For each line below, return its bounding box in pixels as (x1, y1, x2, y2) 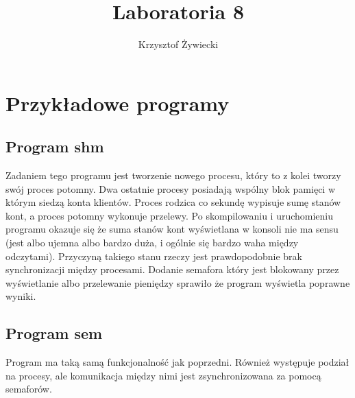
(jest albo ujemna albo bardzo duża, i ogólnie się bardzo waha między (5, 235, 299, 250)
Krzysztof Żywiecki (138, 37, 219, 51)
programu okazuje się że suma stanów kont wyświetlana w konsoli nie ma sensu (5, 222, 339, 236)
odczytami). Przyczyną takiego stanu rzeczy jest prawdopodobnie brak (5, 248, 302, 263)
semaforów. (5, 382, 52, 396)
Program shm (5, 136, 104, 157)
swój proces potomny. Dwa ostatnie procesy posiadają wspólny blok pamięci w (5, 181, 336, 196)
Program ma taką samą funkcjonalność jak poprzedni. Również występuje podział (5, 355, 350, 369)
